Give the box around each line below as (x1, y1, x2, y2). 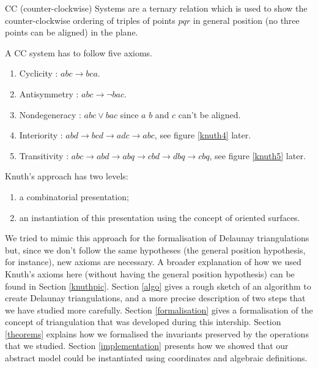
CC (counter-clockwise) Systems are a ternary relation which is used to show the (5, 2, 308, 14)
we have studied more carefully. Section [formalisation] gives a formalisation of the (5, 303, 313, 316)
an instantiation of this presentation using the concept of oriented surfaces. (19, 211, 300, 223)
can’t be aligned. (178, 108, 241, 121)
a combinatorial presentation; (19, 190, 129, 203)
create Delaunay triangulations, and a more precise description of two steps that (5, 291, 306, 304)
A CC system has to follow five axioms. (5, 46, 152, 59)
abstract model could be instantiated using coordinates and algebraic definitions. (5, 351, 308, 364)
